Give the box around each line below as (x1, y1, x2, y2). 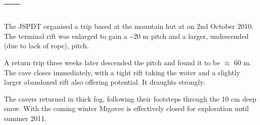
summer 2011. (4, 113, 47, 123)
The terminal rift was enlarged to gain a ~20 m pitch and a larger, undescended (4, 30, 249, 41)
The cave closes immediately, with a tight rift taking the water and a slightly (4, 67, 240, 77)
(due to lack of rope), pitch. (4, 40, 89, 51)
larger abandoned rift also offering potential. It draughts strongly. (4, 77, 205, 87)
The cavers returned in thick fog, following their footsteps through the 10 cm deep (4, 93, 256, 104)
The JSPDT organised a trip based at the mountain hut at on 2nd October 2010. (4, 21, 253, 31)
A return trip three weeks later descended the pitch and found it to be (4, 57, 220, 67)
